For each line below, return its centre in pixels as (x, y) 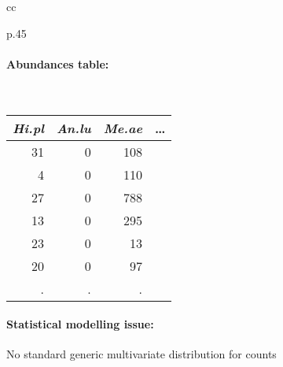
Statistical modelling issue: (80, 324)
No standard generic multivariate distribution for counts (141, 354)
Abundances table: (58, 63)
